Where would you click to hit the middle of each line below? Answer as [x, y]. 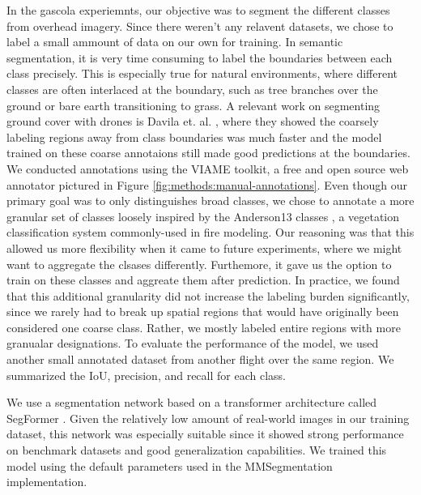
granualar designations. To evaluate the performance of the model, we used [193, 343]
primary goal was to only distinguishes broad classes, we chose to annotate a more [210, 201]
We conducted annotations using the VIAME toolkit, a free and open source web [208, 168]
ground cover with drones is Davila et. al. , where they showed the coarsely [193, 121]
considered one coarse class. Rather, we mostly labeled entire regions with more [204, 327]
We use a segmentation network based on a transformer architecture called [192, 402]
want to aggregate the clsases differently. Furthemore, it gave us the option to [199, 264]
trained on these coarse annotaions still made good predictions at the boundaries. [208, 153]
